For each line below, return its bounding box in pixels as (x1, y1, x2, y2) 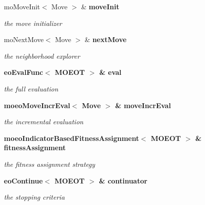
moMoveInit (4, 1, 40, 11)
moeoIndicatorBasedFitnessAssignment (4, 133, 139, 143)
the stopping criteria (4, 192, 65, 202)
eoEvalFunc (4, 67, 43, 77)
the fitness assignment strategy (4, 159, 95, 169)
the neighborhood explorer (4, 50, 80, 61)
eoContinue (4, 175, 43, 185)
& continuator (99, 175, 148, 185)
